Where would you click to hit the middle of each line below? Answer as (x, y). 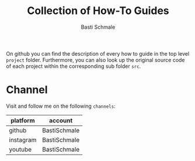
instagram (23, 140)
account (61, 120)
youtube (20, 149)
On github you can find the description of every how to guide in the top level (98, 53)
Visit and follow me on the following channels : (61, 106)
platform (23, 120)
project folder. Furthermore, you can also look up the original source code (95, 60)
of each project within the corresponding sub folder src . (74, 66)
